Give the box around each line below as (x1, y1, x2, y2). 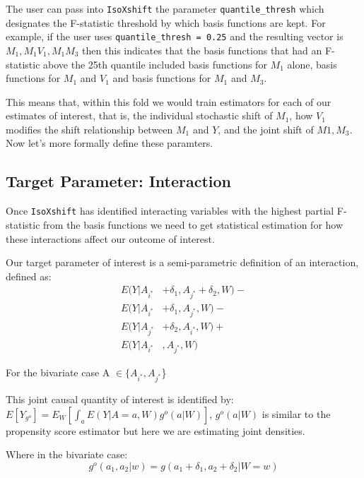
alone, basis (287, 56, 337, 71)
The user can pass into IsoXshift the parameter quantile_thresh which (6, 1, 324, 16)
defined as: (6, 268, 52, 283)
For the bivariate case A (6, 365, 110, 380)
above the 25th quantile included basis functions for (43, 56, 267, 71)
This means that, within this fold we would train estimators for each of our (6, 94, 331, 109)
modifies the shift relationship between (6, 121, 173, 136)
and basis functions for (112, 71, 211, 85)
